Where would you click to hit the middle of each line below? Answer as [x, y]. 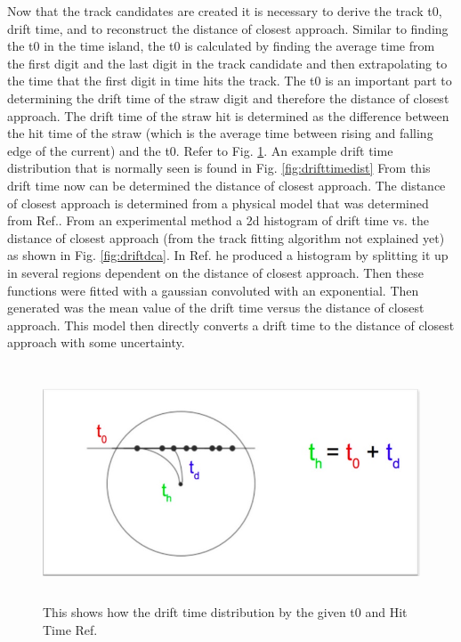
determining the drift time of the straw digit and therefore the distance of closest [228, 98]
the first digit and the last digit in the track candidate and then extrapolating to [227, 63]
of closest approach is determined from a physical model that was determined [218, 203]
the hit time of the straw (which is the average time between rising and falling [220, 133]
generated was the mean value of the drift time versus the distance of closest [216, 308]
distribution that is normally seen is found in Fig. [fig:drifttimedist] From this [219, 168]
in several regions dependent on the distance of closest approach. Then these [215, 272]
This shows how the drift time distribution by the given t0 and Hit [225, 612]
